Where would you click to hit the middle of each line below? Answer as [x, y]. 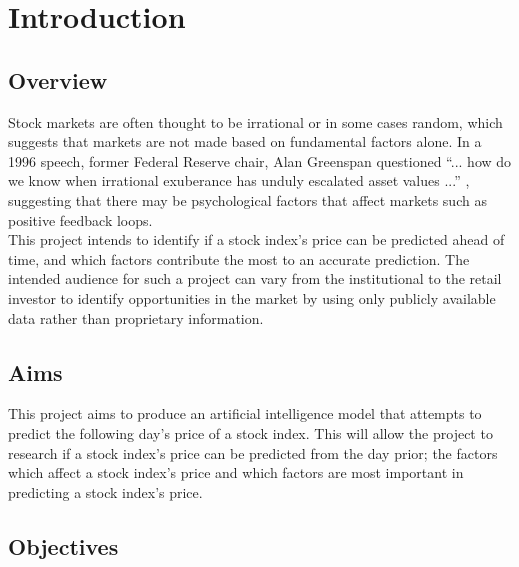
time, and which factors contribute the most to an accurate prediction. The [239, 258]
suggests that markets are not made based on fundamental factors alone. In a [245, 141]
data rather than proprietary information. [136, 317]
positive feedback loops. [80, 219]
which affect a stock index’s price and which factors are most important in [236, 472]
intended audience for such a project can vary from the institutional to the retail [255, 278]
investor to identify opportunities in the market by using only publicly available [252, 297]
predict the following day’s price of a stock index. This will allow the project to [250, 432]
